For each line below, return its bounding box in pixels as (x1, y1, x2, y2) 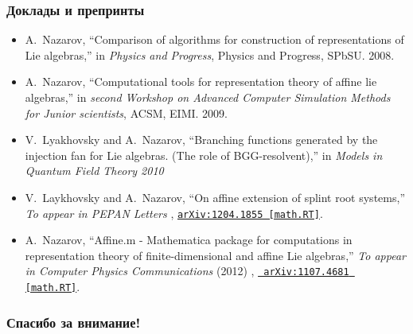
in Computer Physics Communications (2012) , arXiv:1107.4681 (25, 262, 349, 279)
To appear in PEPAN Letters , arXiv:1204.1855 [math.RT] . (25, 204, 323, 221)
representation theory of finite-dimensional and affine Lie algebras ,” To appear (25, 247, 406, 263)
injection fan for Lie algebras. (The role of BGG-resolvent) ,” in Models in (25, 146, 383, 163)
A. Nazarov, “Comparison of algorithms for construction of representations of (25, 31, 404, 48)
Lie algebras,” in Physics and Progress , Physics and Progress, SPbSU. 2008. (25, 46, 395, 63)
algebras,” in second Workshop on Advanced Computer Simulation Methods (25, 89, 391, 105)
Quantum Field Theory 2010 (25, 162, 164, 179)
